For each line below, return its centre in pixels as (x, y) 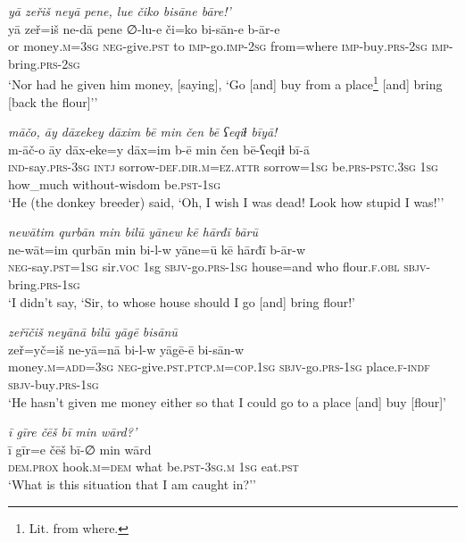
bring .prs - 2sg (44, 63)
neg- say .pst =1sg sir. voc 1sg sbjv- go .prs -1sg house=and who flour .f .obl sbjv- (220, 267)
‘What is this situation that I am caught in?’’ (132, 484)
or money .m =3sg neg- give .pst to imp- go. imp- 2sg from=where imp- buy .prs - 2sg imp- (231, 46)
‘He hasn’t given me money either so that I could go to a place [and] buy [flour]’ (228, 401)
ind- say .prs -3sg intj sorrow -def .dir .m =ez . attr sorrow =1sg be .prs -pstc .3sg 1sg (223, 167)
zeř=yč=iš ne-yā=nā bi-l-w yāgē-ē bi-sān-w (126, 349)
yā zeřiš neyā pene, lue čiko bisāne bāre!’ (120, 11)
